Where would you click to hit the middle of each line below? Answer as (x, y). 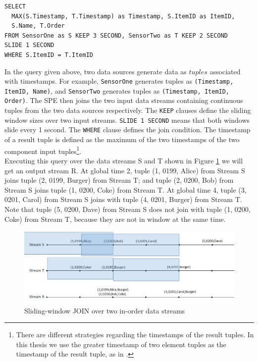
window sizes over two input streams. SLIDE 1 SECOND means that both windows (127, 120)
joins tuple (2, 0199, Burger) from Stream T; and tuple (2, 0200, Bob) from (119, 180)
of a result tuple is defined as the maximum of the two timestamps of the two (122, 139)
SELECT (15, 6)
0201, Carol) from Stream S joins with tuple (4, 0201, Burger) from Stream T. (123, 199)
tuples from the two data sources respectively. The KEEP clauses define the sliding (128, 110)
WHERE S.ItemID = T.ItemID (49, 55)
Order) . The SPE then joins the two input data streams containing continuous (124, 100)
